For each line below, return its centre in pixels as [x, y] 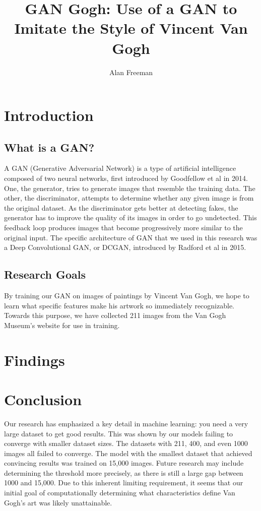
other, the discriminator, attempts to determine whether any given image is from [129, 198]
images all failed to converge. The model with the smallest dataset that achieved [128, 453]
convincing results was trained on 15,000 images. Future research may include [124, 463]
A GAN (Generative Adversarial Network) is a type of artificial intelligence [120, 168]
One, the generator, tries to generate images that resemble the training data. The [130, 188]
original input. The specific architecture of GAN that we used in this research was [131, 237]
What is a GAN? [49, 147]
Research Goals [45, 274]
